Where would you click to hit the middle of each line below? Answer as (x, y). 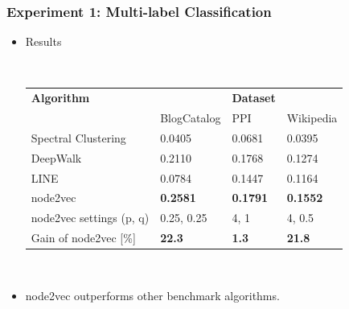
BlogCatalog (191, 117)
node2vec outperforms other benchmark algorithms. (152, 295)
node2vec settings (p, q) (90, 218)
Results (43, 41)
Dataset (254, 98)
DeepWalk (56, 157)
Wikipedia (312, 117)
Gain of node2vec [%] (83, 238)
